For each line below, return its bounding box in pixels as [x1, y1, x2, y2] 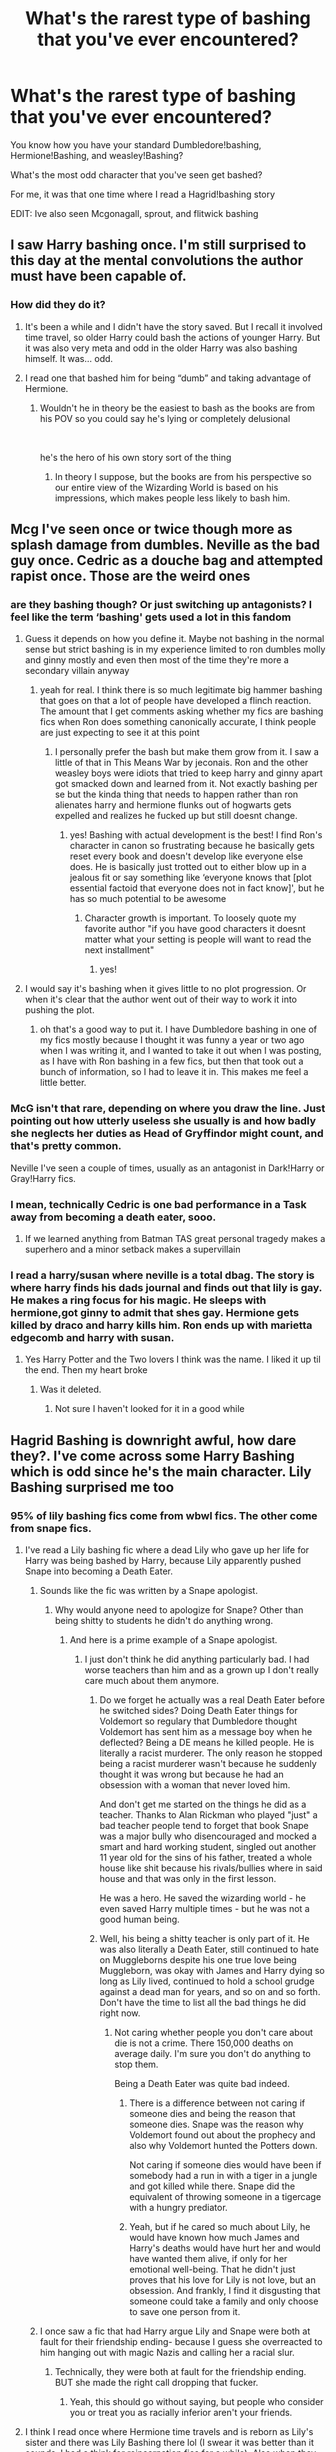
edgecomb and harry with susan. [10, 1330, 175, 1344]
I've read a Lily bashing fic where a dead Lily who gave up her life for [24, 1543, 310, 1556]
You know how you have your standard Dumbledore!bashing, [10, 138, 262, 151]
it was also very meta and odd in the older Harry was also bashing [24, 342, 298, 354]
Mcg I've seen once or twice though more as [10, 521, 293, 538]
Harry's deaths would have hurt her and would [129, 2242, 322, 2254]
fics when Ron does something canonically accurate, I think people [39, 716, 317, 728]
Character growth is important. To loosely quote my [84, 912, 297, 924]
